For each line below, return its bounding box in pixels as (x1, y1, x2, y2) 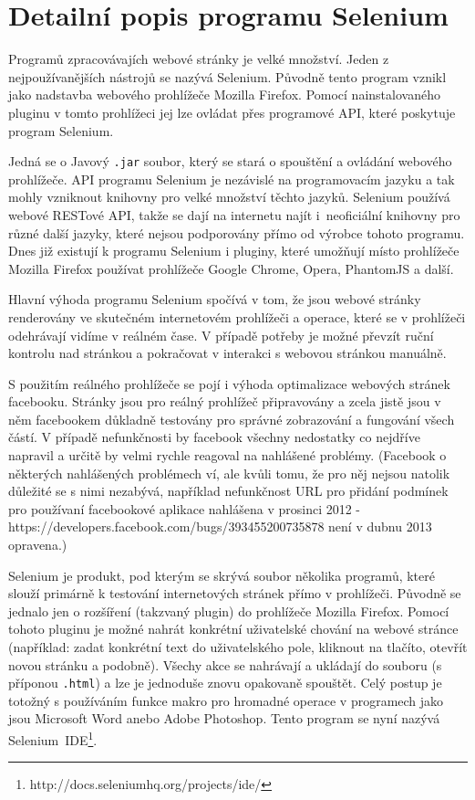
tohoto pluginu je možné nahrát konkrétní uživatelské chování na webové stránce (8, 619, 459, 638)
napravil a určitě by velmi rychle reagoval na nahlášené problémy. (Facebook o (8, 446, 447, 465)
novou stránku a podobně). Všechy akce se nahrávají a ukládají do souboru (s (8, 655, 442, 674)
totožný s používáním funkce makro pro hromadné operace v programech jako (8, 690, 444, 710)
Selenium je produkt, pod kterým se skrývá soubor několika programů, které (8, 565, 435, 584)
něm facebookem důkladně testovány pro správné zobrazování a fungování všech (8, 409, 455, 428)
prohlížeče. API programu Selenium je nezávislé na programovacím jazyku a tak (8, 169, 455, 188)
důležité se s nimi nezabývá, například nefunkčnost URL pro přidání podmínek (8, 481, 449, 500)
